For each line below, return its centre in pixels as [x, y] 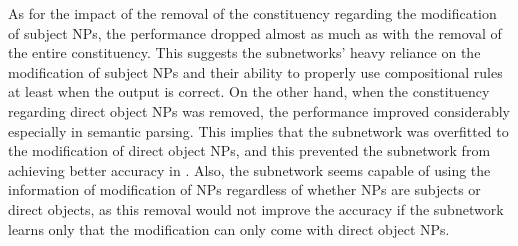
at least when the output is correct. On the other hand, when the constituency [249, 91]
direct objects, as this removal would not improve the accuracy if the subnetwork [256, 208]
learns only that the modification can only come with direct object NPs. [229, 228]
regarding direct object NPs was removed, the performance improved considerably [259, 110]
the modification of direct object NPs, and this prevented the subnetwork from [249, 150]
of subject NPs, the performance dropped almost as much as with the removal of [255, 32]
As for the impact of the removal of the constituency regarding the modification [252, 13]
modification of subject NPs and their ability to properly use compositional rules [255, 71]
